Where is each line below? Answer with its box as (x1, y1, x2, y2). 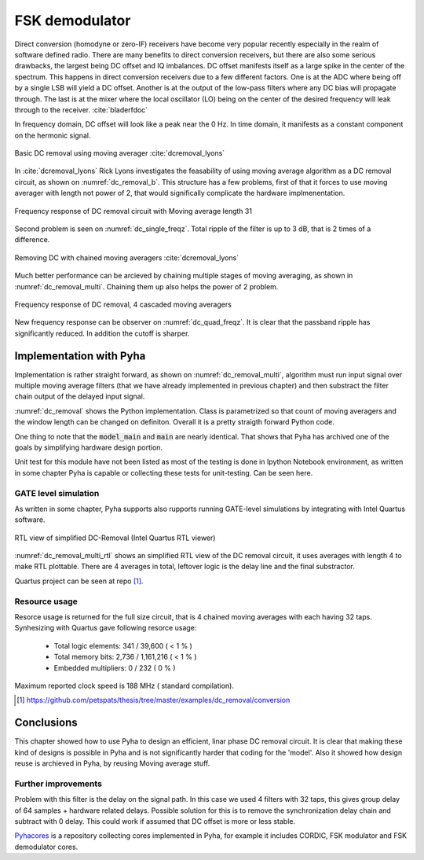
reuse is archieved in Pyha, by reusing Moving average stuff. (14, 759, 210, 768)
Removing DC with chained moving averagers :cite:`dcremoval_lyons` (14, 252, 239, 263)
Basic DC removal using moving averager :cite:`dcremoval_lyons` (14, 149, 225, 158)
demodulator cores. (14, 842, 79, 851)
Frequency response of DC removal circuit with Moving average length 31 (14, 206, 253, 215)
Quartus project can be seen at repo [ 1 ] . (14, 576, 144, 586)
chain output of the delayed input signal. (14, 391, 145, 401)
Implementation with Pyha (14, 349, 146, 362)
